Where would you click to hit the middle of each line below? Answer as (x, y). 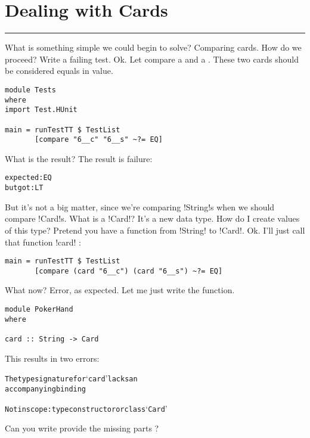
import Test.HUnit (41, 110)
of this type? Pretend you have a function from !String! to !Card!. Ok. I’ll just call (155, 230)
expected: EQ (28, 178)
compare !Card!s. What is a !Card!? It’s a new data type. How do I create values (152, 218)
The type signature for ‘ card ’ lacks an (71, 378)
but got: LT (24, 188)
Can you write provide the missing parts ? (82, 428)
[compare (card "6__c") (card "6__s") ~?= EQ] (129, 271)
